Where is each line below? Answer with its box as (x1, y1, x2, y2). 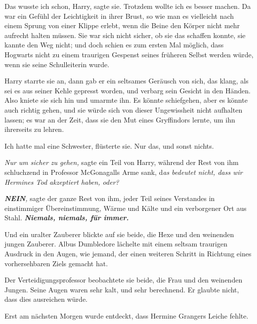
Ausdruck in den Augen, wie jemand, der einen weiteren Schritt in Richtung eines (4, 248, 252, 259)
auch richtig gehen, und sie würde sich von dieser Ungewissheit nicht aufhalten (4, 104, 243, 115)
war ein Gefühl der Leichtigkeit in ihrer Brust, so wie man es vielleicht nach (4, 10, 234, 21)
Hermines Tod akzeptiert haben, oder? (4, 176, 119, 187)
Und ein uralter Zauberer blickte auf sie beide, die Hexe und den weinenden (4, 229, 234, 239)
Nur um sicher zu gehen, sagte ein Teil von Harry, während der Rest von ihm (4, 157, 239, 167)
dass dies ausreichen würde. (4, 294, 87, 304)
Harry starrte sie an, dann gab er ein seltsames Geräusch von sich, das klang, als (4, 76, 249, 86)
